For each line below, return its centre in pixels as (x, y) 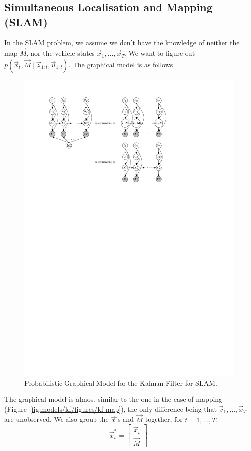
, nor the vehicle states (61, 53)
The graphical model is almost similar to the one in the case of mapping (113, 399)
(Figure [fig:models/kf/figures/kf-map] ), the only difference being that (111, 408)
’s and (125, 419)
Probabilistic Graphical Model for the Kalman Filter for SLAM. (121, 382)
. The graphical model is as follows (121, 64)
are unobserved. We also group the (57, 419)
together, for (164, 419)
